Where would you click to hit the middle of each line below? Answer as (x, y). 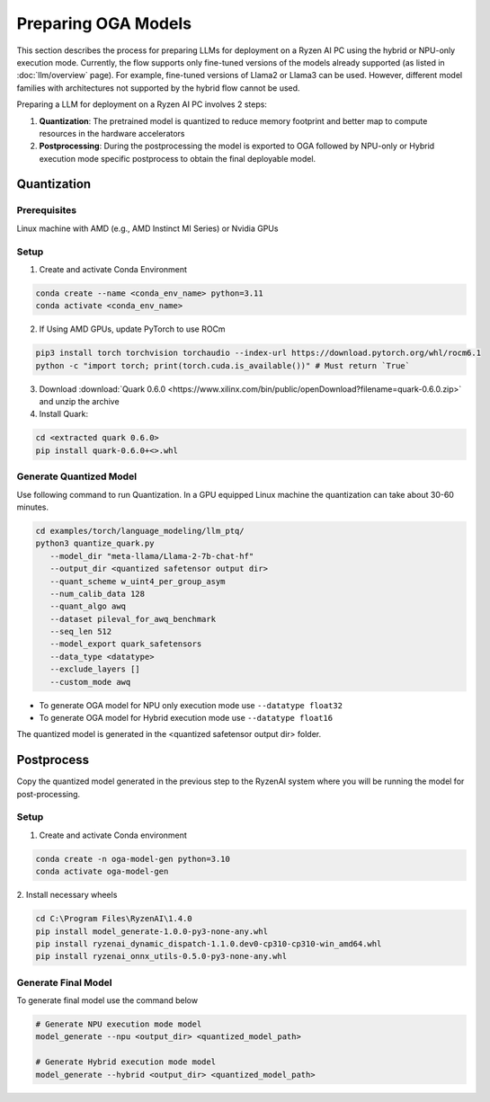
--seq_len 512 (81, 632)
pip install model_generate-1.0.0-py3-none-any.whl (152, 931)
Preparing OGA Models (104, 23)
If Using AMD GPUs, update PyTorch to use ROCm (132, 329)
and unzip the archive (80, 402)
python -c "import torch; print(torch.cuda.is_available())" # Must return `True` (223, 365)
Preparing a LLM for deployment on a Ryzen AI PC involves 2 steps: (142, 104)
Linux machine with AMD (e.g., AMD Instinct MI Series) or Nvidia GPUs (147, 228)
